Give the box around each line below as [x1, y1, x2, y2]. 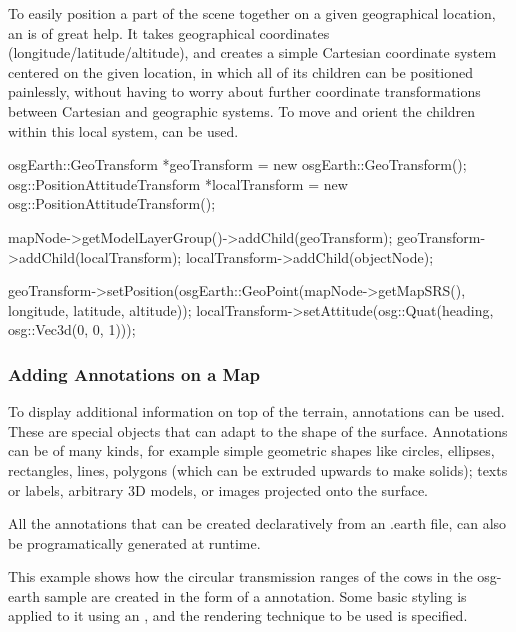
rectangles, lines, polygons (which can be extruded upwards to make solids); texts [8, 459, 508, 480]
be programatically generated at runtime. [8, 532, 261, 553]
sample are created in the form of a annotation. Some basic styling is [44, 585, 467, 606]
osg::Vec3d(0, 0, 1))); [8, 319, 136, 340]
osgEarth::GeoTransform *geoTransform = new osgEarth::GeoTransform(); [8, 154, 467, 175]
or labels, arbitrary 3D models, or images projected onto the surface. [8, 479, 428, 500]
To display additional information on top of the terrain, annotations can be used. [8, 401, 505, 422]
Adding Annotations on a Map [8, 361, 261, 386]
